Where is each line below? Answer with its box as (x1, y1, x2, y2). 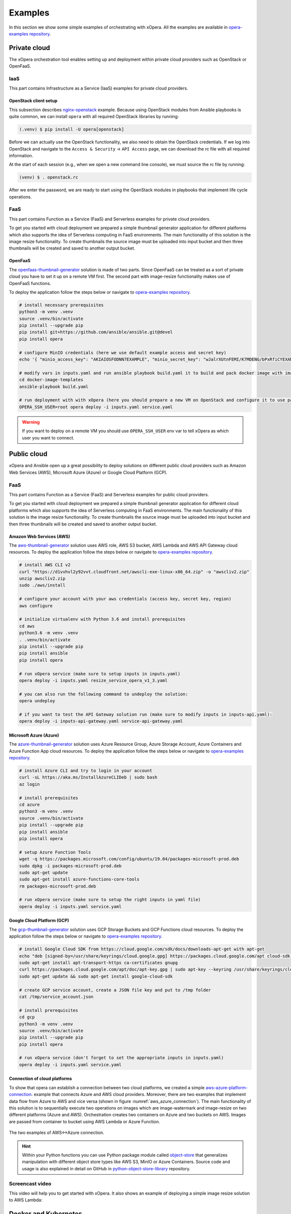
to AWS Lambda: (9, 1197, 43, 1203)
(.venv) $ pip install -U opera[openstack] (19, 127, 125, 132)
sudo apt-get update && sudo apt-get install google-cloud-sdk (19, 974, 173, 979)
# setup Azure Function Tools (19, 849, 91, 855)
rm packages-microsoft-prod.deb (19, 883, 97, 889)
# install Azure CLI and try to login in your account (19, 768, 152, 774)
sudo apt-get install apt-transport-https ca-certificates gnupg (19, 960, 178, 965)
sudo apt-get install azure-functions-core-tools (19, 877, 140, 882)
